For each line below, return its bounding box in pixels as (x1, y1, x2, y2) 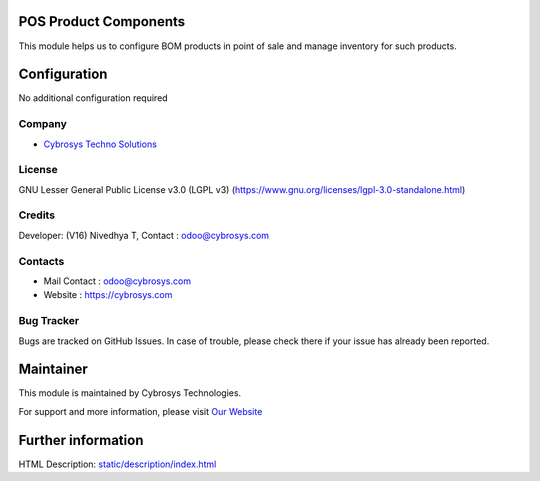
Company (18, 117, 67, 131)
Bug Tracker (18, 314, 80, 328)
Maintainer (18, 361, 89, 378)
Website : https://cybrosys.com (43, 289, 173, 301)
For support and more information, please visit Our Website (18, 405, 263, 417)
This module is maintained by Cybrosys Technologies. (18, 387, 242, 399)
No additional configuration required (18, 92, 169, 104)
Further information (18, 431, 144, 449)
